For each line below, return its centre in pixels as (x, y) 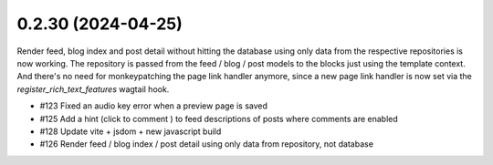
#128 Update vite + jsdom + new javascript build (131, 131)
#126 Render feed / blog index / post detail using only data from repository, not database (207, 144)
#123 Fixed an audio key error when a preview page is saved (154, 106)
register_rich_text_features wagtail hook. (93, 89)
